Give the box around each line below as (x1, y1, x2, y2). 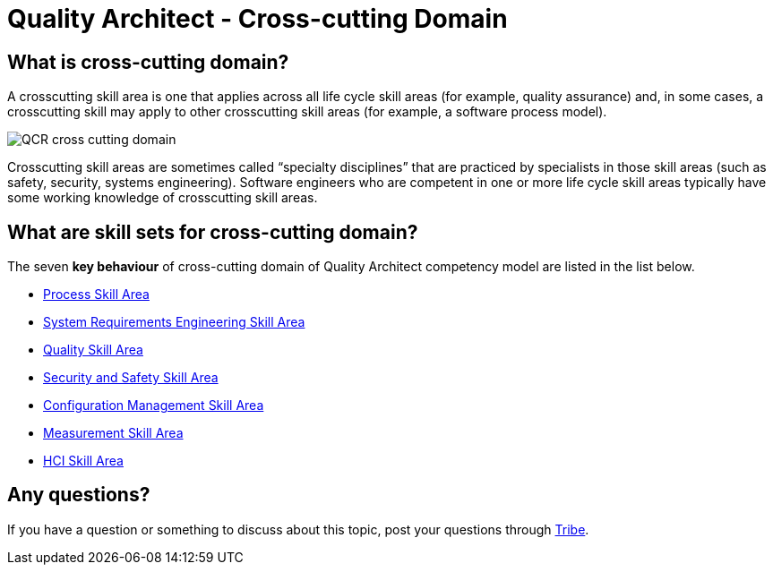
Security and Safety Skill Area (43, 370, 219, 386)
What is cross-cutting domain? (7, 50, 289, 73)
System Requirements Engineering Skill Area (43, 314, 305, 330)
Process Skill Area (43, 286, 150, 303)
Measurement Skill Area (43, 425, 184, 441)
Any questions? (7, 483, 150, 507)
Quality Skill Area (43, 342, 143, 358)
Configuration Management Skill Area (43, 397, 264, 414)
